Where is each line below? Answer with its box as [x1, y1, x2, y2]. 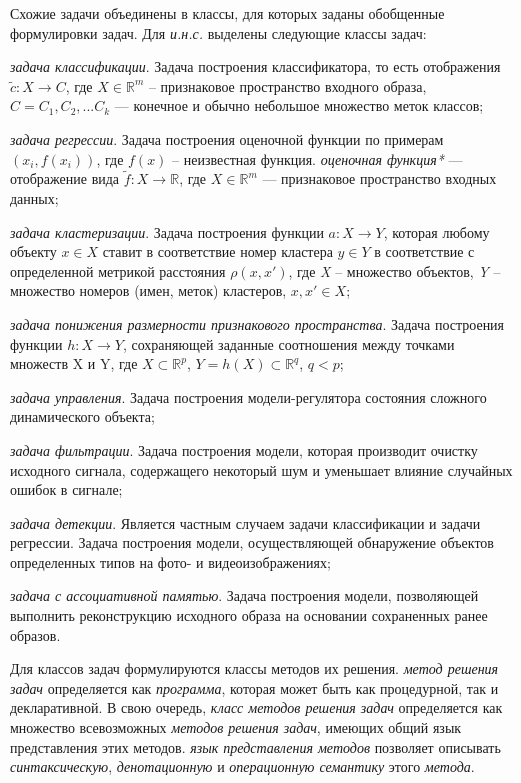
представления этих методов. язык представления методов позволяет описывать [10, 736, 501, 757]
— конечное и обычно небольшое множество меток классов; [114, 95, 484, 116]
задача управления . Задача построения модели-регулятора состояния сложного [10, 386, 487, 407]
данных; [10, 187, 59, 208]
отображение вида [10, 168, 120, 189]
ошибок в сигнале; [10, 479, 123, 500]
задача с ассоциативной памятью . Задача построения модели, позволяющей [10, 585, 479, 606]
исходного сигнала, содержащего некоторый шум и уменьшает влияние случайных [10, 459, 513, 480]
